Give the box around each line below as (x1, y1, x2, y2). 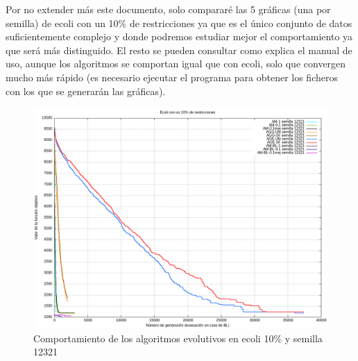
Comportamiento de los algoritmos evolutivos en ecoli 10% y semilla (33, 330, 323, 345)
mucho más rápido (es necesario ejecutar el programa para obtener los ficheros (6, 69, 338, 84)
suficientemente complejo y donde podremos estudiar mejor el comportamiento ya (6, 29, 353, 44)
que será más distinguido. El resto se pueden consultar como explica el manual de (6, 42, 352, 57)
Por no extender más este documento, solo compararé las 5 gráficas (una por (6, 2, 331, 16)
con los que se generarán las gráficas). (6, 83, 166, 98)
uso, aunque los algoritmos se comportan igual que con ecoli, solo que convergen (6, 56, 346, 71)
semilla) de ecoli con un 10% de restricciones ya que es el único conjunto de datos (6, 15, 352, 30)
